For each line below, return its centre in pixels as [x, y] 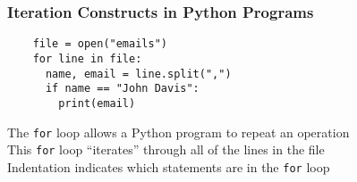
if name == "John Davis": [122, 89]
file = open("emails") [100, 44]
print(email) [97, 103]
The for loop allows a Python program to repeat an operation [178, 132]
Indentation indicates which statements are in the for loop [169, 166]
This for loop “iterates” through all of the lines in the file [166, 149]
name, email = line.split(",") [138, 74]
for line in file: [87, 58]
